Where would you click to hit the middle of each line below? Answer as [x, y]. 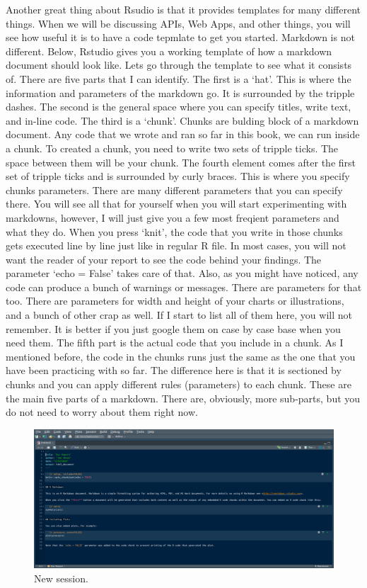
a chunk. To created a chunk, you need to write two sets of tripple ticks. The [172, 148]
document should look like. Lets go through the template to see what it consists [179, 65]
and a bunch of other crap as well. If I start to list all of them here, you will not [179, 315]
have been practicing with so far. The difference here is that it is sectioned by [174, 370]
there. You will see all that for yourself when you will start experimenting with [176, 204]
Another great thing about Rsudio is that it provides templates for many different [183, 9]
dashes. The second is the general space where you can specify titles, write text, [179, 107]
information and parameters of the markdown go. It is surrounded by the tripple [180, 92]
